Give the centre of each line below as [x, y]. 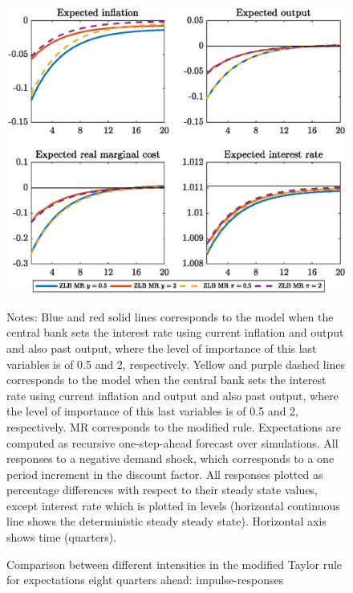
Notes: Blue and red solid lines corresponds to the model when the [170, 316]
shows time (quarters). [62, 537]
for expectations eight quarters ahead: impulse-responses [145, 580]
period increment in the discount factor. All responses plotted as [165, 474]
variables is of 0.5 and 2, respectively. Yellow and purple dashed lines [176, 364]
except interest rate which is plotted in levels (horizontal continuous [173, 505]
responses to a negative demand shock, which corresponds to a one [170, 458]
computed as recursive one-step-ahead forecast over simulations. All [172, 442]
